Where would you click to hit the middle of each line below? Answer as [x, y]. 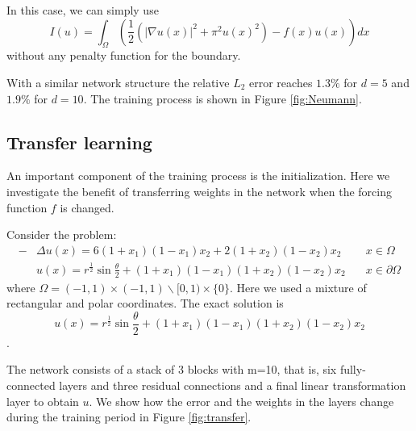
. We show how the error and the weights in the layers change [241, 401]
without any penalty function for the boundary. [124, 55]
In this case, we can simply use [83, 10]
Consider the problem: [62, 234]
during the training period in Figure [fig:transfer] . [129, 417]
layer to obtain [43, 401]
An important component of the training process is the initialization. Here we [198, 176]
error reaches [281, 82]
